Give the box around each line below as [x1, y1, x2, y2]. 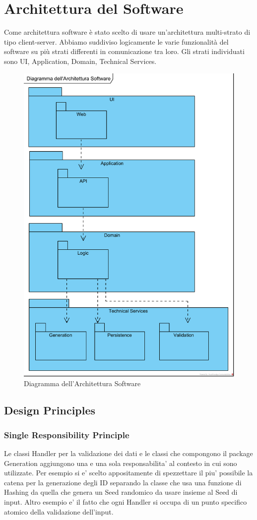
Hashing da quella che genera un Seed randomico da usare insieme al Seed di [4, 487, 238, 497]
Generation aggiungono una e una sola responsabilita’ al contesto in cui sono [4, 458, 237, 468]
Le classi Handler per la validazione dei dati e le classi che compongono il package [4, 448, 253, 459]
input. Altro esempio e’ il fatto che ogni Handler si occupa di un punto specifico [4, 497, 247, 507]
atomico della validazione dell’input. [4, 506, 114, 517]
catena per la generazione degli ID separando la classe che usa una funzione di [4, 477, 242, 487]
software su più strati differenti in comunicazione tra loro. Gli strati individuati [4, 46, 245, 57]
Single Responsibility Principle [4, 428, 129, 441]
